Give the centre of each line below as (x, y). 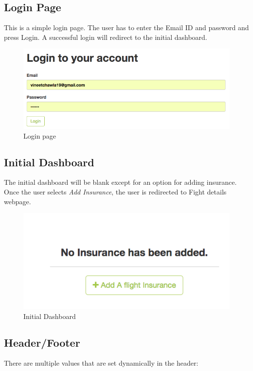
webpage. (18, 201)
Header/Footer (42, 342)
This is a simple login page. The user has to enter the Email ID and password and (126, 27)
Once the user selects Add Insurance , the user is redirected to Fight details (115, 191)
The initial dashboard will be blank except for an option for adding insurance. (120, 182)
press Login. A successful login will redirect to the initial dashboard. (106, 37)
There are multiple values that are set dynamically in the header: (101, 362)
